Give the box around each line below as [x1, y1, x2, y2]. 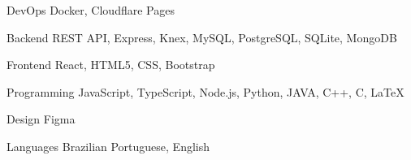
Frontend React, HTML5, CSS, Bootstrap [6, 56, 215, 73]
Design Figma [6, 110, 76, 128]
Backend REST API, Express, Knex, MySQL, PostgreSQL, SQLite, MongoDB [6, 28, 397, 45]
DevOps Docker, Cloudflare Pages [6, 2, 175, 18]
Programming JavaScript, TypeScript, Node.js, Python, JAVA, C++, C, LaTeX [6, 83, 405, 100]
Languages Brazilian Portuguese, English [6, 137, 210, 154]
